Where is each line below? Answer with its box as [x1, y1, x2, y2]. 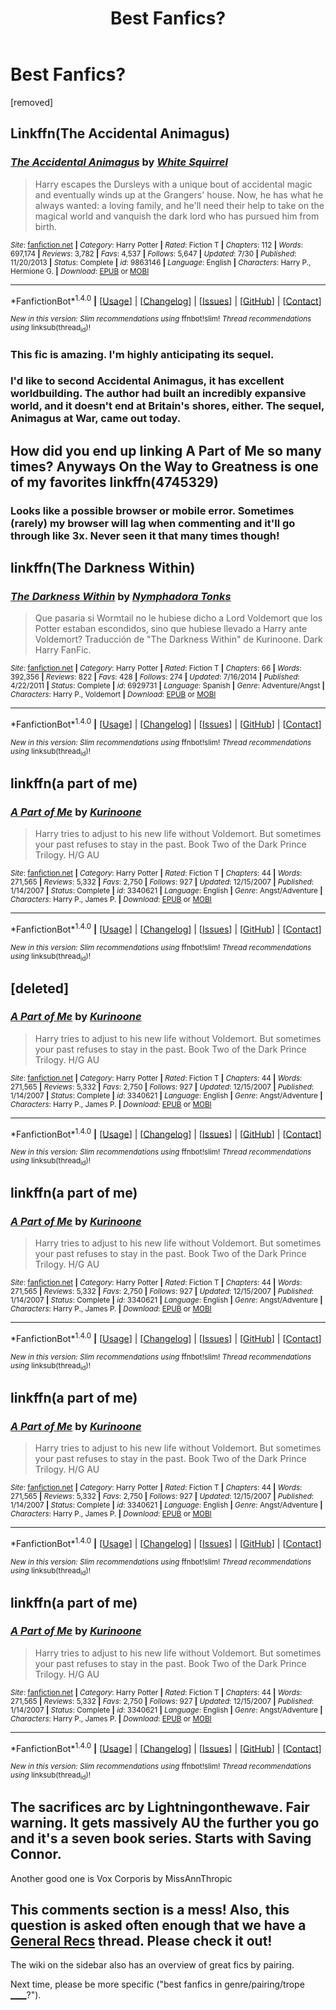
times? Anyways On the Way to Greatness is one [10, 458, 319, 475]
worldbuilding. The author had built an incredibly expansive [10, 387, 307, 401]
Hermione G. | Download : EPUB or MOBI [10, 266, 150, 276]
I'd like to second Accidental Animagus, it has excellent [10, 374, 285, 388]
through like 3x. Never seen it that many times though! [10, 528, 280, 542]
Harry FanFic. [34, 644, 92, 656]
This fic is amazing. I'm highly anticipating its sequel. [10, 347, 275, 361]
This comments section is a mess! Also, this [10, 1902, 290, 1918]
